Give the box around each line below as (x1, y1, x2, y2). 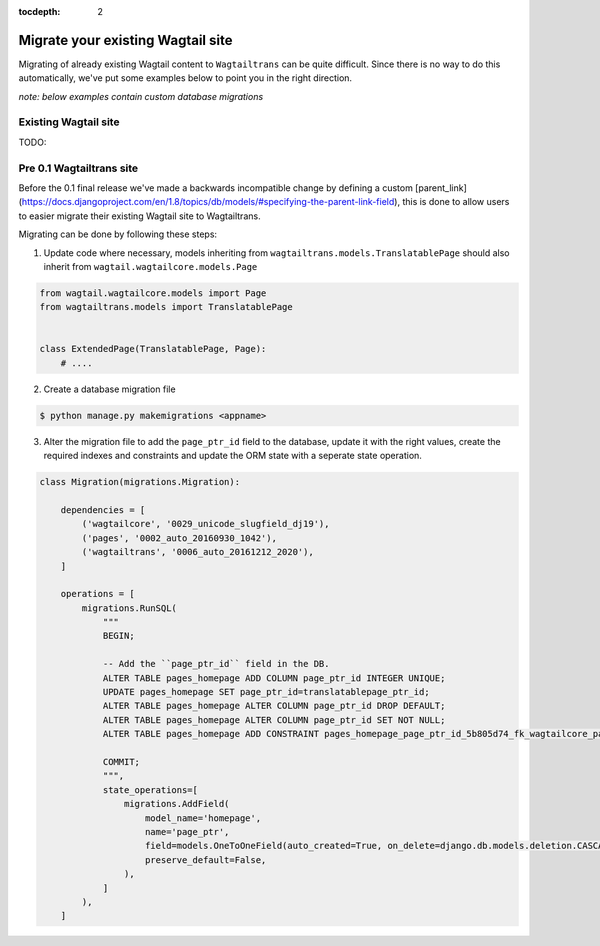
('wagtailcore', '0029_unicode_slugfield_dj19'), (81, 518, 330, 530)
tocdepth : (18, 6, 61, 17)
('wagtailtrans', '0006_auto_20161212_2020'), (81, 546, 314, 558)
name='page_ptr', (145, 826, 230, 837)
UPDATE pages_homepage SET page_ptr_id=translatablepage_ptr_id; (102, 686, 430, 698)
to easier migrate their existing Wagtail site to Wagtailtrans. (18, 210, 261, 222)
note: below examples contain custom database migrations (18, 90, 264, 102)
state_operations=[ (102, 784, 199, 795)
